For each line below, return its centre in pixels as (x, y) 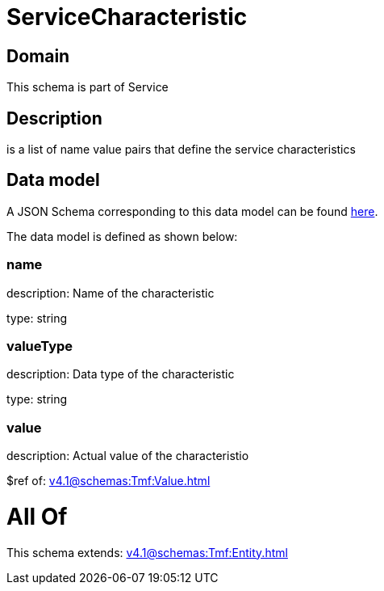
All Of (37, 516)
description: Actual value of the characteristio (128, 456)
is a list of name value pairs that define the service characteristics (181, 150)
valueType (40, 346)
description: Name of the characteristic (111, 293)
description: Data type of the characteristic (121, 374)
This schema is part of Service (88, 87)
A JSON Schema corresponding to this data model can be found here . (192, 211)
